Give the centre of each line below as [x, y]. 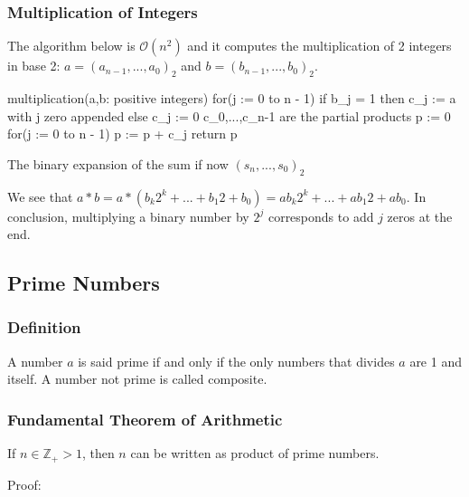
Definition [44, 327]
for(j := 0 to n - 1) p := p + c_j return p [122, 134]
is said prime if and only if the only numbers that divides [236, 361]
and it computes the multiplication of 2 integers [319, 46]
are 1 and [436, 361]
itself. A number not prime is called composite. [137, 379]
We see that [40, 196]
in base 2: [34, 66]
